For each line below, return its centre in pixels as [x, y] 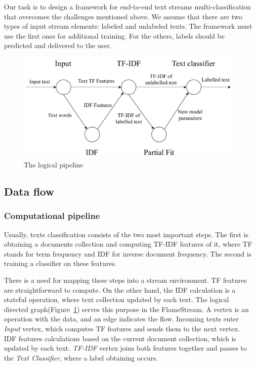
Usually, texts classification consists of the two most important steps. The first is [126, 234]
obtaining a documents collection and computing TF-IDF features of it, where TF [128, 244]
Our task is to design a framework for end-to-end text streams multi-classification [128, 6]
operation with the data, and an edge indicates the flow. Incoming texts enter [122, 319]
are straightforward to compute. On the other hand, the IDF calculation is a [120, 289]
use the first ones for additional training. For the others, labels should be [114, 35]
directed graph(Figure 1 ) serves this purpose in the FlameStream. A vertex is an [127, 309]
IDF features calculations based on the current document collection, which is [120, 338]
